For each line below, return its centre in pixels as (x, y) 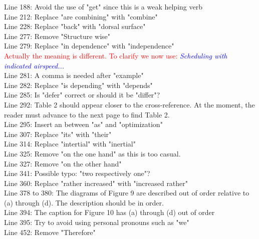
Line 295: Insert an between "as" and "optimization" (83, 124)
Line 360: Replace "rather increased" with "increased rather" (96, 183)
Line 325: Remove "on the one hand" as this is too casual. (92, 153)
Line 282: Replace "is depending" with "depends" (78, 85)
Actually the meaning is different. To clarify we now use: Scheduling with (116, 55)
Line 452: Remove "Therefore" (50, 232)
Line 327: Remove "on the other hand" (63, 163)
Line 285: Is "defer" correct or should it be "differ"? (82, 95)
